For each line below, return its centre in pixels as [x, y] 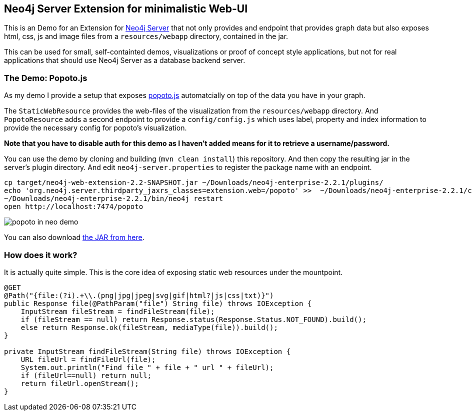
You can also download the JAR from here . [74, 237]
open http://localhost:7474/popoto [74, 207]
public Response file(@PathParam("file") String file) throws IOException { [158, 303]
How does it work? [41, 255]
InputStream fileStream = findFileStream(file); [118, 311]
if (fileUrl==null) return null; [86, 375]
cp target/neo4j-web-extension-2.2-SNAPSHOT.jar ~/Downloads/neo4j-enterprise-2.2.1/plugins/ [194, 183]
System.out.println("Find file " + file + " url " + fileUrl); [147, 367]
